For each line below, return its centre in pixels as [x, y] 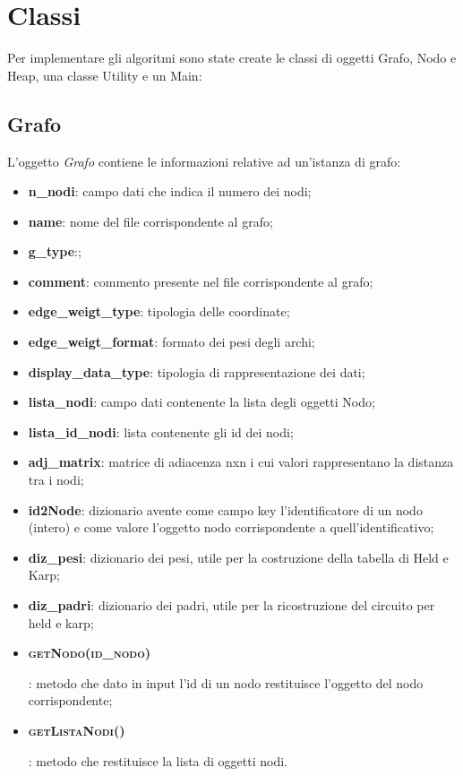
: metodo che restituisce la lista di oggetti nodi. [158, 760]
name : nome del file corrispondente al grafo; [150, 221]
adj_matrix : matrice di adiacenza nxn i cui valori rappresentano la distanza [241, 462]
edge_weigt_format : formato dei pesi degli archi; [171, 342]
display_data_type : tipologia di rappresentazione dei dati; [197, 371]
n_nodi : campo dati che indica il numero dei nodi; [170, 191]
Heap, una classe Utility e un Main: [105, 75]
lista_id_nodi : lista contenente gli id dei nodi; [161, 431]
